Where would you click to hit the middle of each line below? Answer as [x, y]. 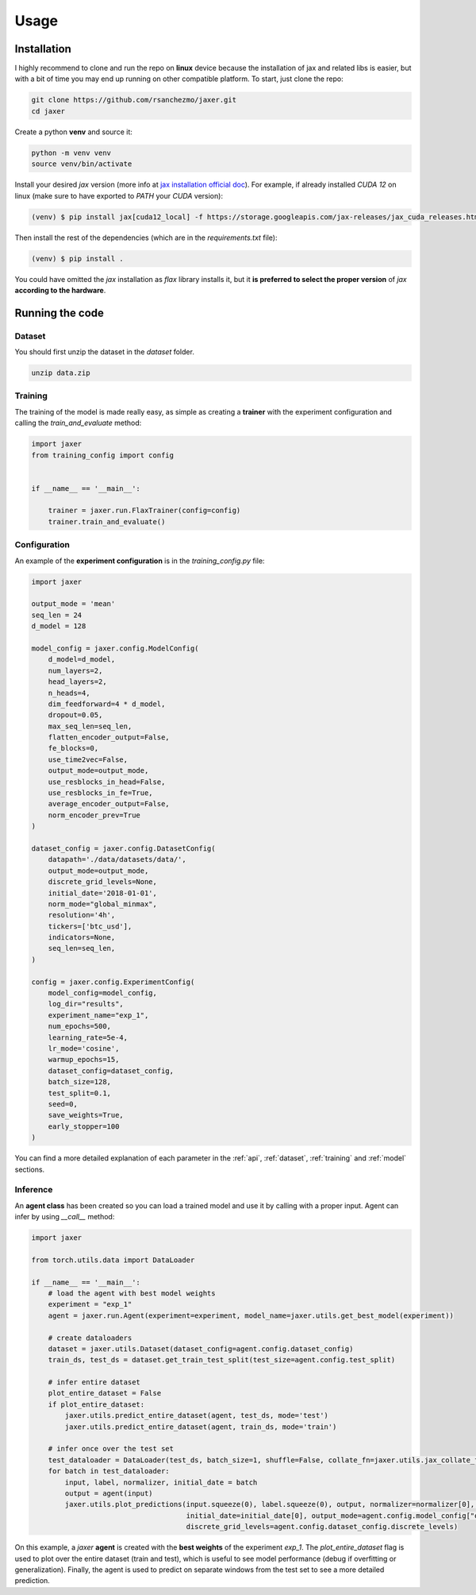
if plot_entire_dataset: [96, 1404]
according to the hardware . [60, 290]
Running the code [59, 313]
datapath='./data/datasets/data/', [117, 859]
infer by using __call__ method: [65, 1217]
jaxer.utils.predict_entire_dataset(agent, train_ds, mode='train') [201, 1427]
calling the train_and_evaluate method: [78, 423]
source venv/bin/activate [82, 164]
